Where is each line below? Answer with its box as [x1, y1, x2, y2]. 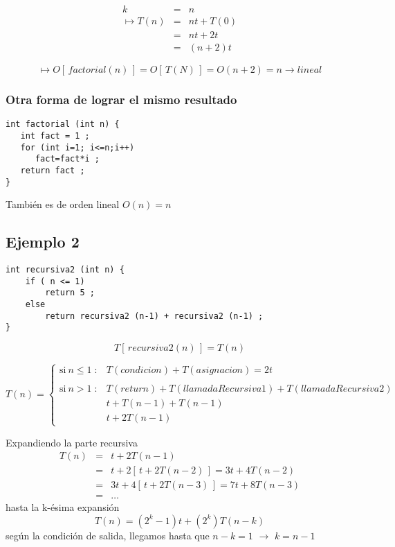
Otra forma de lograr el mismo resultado [6, 91, 237, 108]
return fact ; [20, 165, 85, 175]
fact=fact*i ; [35, 154, 100, 164]
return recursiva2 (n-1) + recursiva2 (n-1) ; [45, 311, 264, 321]
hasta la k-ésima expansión [6, 500, 120, 514]
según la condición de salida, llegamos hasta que [6, 528, 210, 542]
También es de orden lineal [6, 197, 120, 211]
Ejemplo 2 [6, 231, 80, 252]
